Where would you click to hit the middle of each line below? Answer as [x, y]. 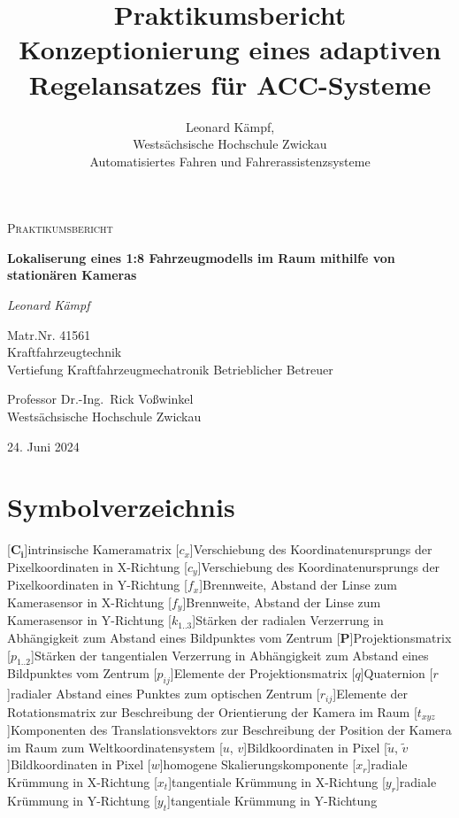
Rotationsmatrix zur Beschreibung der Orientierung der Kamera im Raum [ [212, 711]
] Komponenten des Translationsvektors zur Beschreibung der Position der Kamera [229, 730]
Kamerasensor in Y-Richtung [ [89, 620]
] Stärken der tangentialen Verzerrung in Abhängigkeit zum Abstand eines [230, 655]
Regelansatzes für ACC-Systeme [230, 84]
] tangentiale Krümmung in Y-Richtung [272, 800]
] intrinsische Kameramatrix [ [102, 549]
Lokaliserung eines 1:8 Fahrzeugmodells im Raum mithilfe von [201, 257]
